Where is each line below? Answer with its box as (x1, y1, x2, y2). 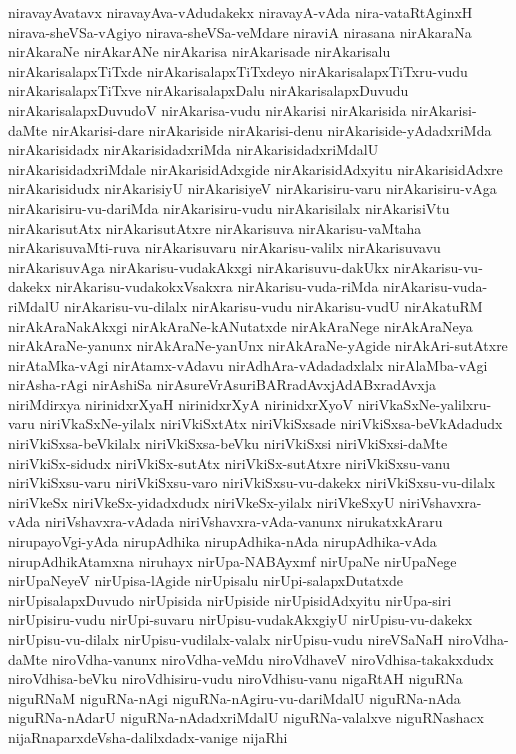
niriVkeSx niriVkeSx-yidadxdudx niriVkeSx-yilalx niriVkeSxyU (8, 491, 395, 512)
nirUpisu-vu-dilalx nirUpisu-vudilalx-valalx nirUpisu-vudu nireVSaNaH (8, 629, 444, 649)
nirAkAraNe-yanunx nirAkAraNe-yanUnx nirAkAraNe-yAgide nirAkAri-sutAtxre (8, 335, 508, 356)
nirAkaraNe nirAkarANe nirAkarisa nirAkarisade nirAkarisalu (8, 41, 391, 62)
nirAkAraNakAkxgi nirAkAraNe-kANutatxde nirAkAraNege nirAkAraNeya (8, 315, 473, 336)
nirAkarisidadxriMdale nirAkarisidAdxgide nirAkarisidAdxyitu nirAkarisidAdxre (8, 158, 503, 179)
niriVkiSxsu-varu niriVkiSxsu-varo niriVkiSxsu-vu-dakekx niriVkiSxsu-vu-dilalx (8, 472, 496, 493)
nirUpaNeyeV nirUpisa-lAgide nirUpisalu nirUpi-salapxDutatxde (8, 570, 403, 591)
